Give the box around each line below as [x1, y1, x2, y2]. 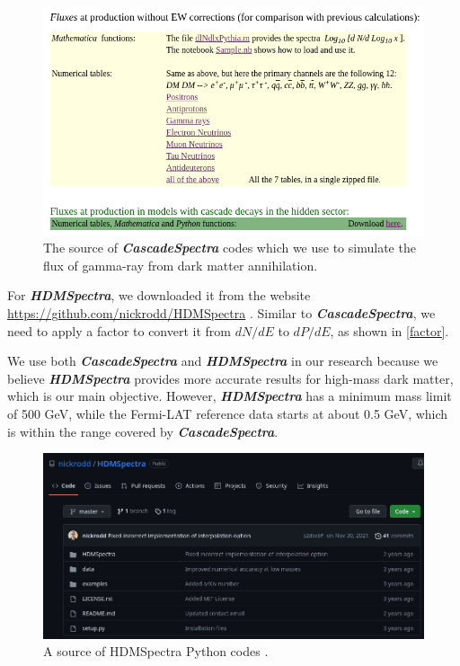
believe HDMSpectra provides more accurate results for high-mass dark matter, [7, 369, 454, 387]
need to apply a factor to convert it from [7, 321, 232, 340]
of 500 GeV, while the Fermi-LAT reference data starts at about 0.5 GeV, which [7, 404, 448, 423]
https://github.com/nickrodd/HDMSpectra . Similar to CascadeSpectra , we [7, 304, 436, 323]
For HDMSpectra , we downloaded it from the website [7, 286, 311, 305]
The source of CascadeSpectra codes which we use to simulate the [43, 238, 416, 257]
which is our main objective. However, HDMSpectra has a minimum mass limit [7, 386, 452, 405]
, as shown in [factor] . [330, 321, 449, 340]
